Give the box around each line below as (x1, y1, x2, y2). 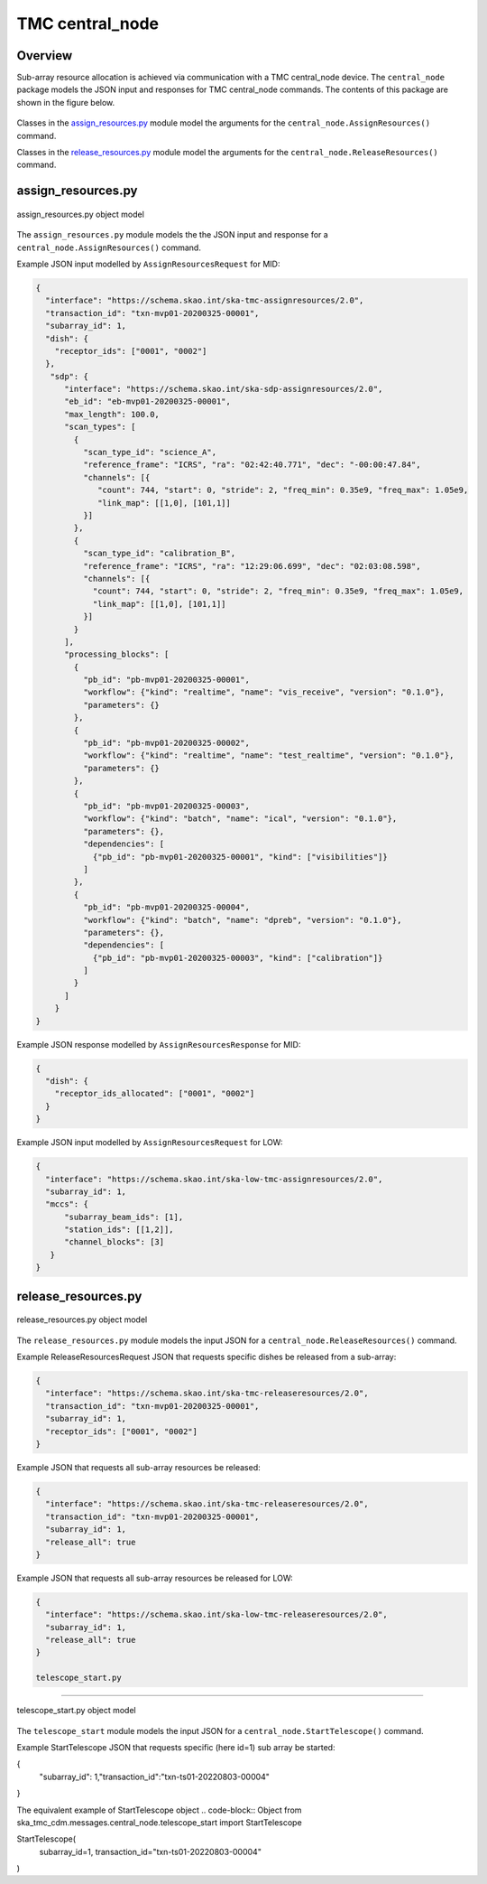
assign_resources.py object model (16, 209, 144, 219)
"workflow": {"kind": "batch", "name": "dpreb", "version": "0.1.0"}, (82, 915, 402, 925)
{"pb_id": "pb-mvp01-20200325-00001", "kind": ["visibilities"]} (92, 852, 388, 862)
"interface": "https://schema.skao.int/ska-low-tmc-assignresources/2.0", (45, 1174, 383, 1184)
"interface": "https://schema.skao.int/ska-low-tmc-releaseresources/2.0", (45, 1609, 388, 1620)
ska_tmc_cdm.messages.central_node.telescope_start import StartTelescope (16, 1816, 302, 1828)
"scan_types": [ (64, 422, 136, 433)
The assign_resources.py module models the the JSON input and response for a (16, 229, 328, 240)
